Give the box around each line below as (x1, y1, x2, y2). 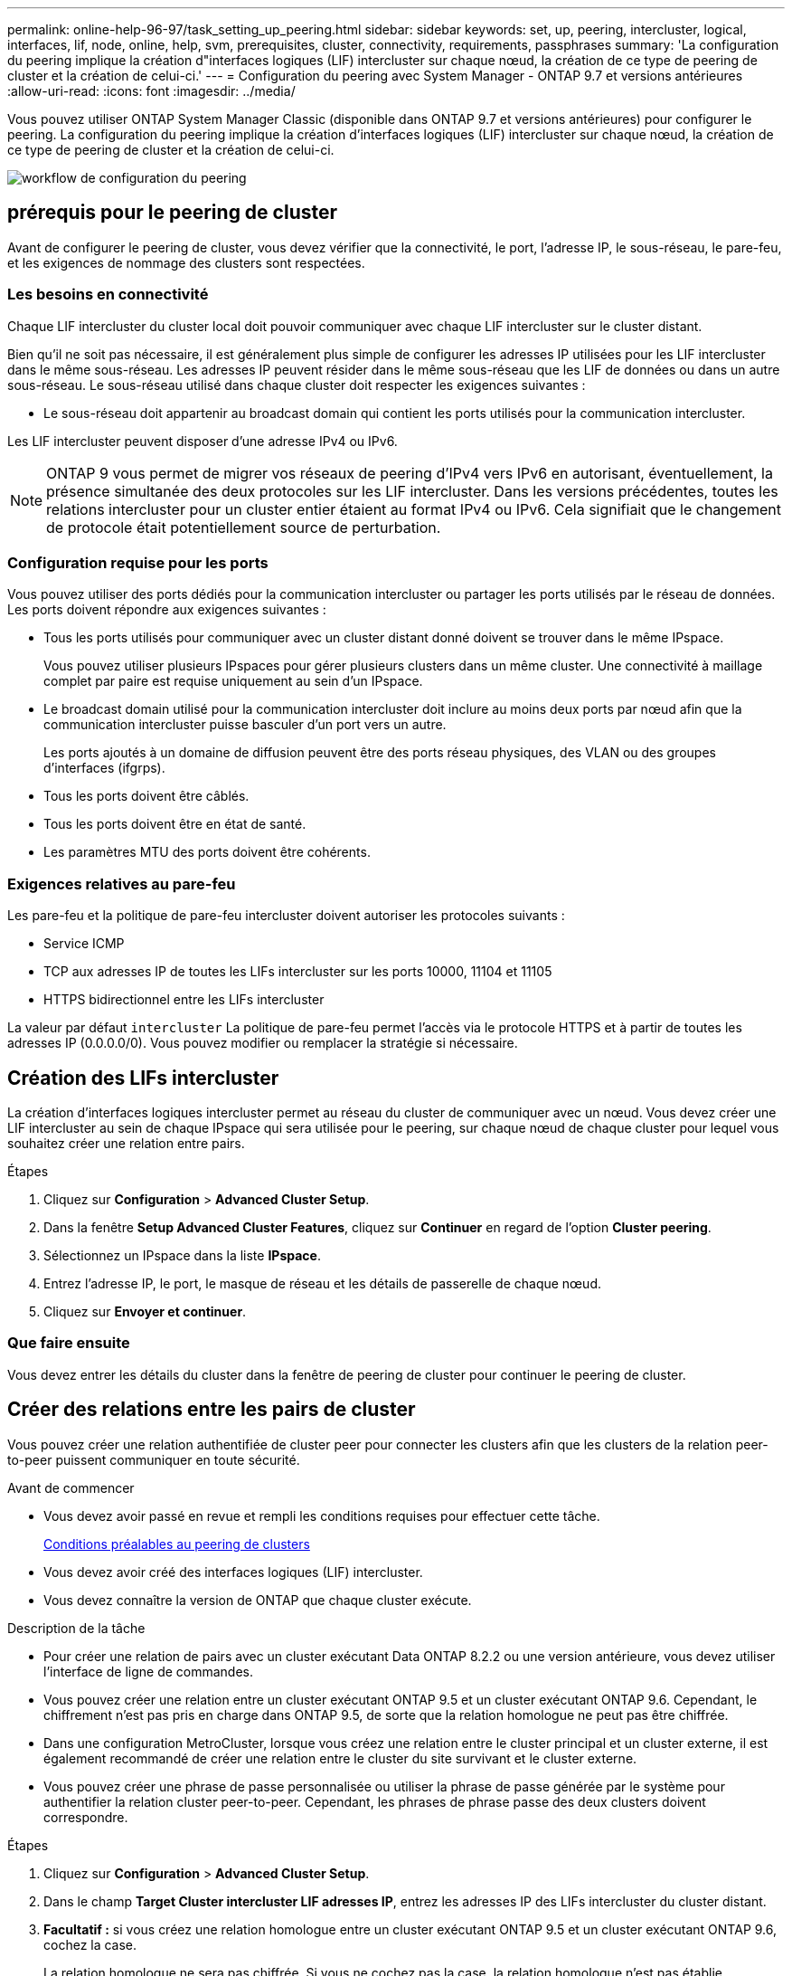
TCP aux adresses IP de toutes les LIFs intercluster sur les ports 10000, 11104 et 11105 (43, 964, 552, 980)
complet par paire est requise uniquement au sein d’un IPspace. (43, 673, 423, 689)
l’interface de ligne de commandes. (43, 1663, 254, 1679)
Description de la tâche (7, 1620, 146, 1636)
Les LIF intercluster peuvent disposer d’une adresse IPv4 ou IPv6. (7, 432, 398, 449)
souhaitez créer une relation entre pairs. (7, 1135, 245, 1151)
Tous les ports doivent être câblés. (43, 788, 250, 804)
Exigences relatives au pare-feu (7, 874, 236, 893)
